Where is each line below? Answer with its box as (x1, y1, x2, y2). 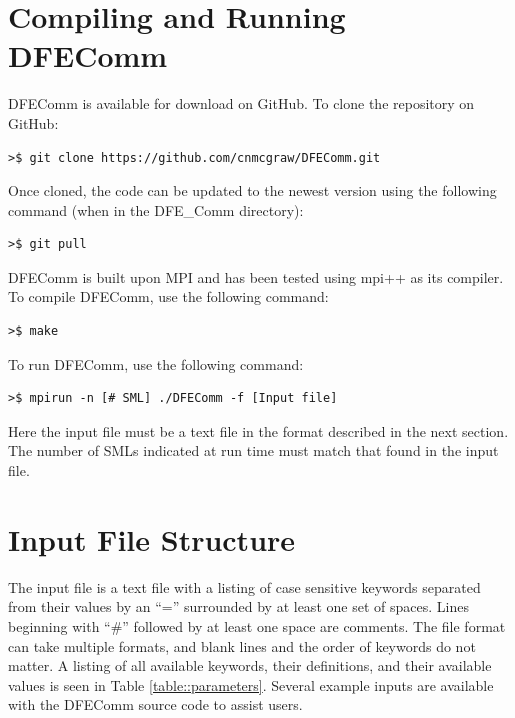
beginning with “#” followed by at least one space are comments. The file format (8, 615, 506, 636)
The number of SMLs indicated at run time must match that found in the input (8, 440, 499, 461)
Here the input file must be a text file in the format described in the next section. (8, 420, 509, 441)
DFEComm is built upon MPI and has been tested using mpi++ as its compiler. (8, 266, 504, 287)
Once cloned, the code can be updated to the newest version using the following (8, 180, 497, 201)
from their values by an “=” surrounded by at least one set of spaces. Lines (8, 596, 469, 617)
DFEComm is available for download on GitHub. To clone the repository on (8, 93, 475, 114)
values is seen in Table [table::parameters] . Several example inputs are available (8, 674, 494, 695)
